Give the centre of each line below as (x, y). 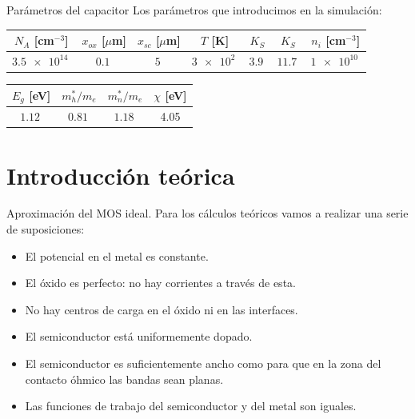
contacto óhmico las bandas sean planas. (124, 379)
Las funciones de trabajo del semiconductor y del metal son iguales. (191, 406)
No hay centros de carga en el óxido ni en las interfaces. (162, 309)
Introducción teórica (121, 175)
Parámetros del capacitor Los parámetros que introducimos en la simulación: (194, 10)
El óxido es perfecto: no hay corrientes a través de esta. (160, 283)
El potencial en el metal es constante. (117, 255)
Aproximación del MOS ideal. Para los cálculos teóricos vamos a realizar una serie (207, 213)
